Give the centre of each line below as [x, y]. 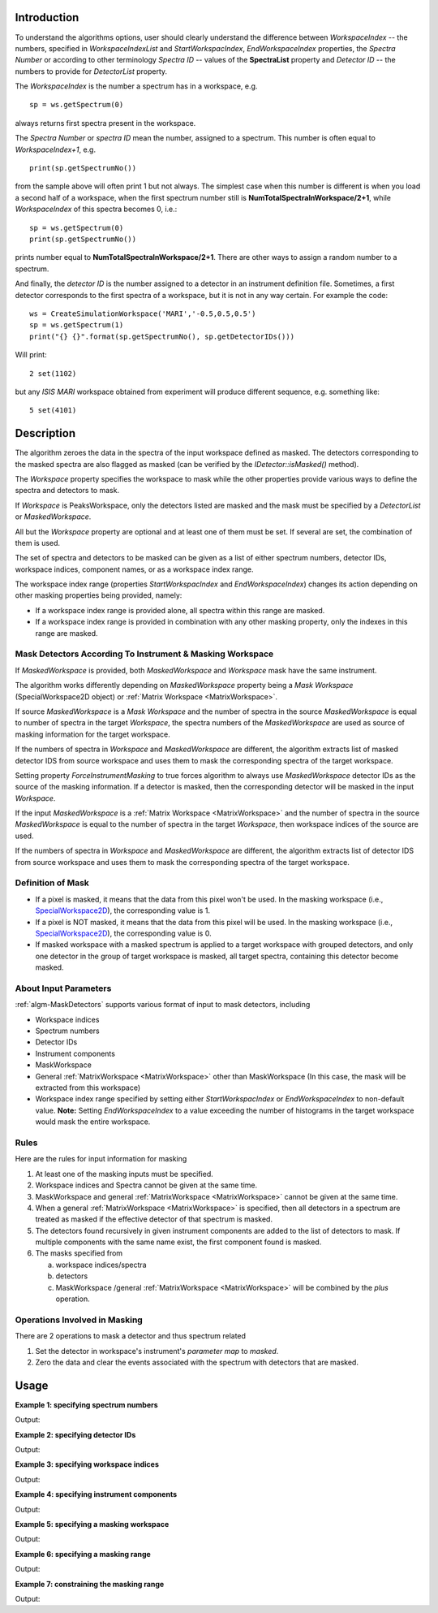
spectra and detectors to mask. [67, 491]
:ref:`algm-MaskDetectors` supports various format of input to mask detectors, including [163, 1005]
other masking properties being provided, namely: [99, 595]
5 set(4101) [53, 411]
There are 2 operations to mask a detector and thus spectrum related [131, 1336]
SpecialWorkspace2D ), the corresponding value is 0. [123, 933]
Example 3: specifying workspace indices [87, 1464]
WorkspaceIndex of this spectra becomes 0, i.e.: [96, 209]
